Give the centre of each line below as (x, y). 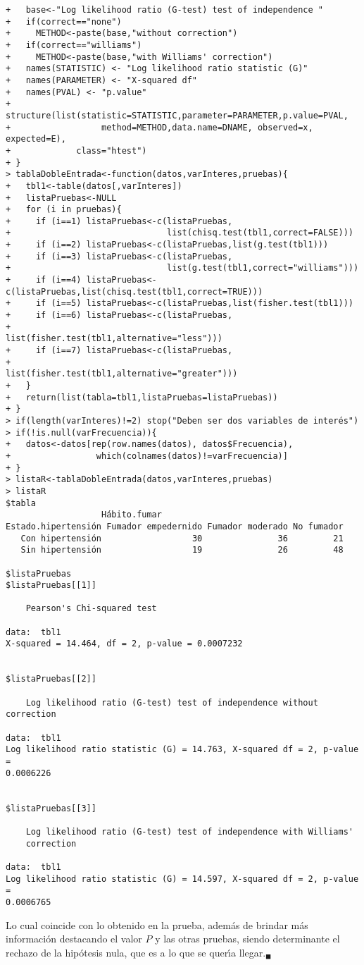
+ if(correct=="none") (64, 21)
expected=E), (36, 139)
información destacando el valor (74, 939)
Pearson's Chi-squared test (91, 609)
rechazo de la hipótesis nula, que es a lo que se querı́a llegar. (136, 952)
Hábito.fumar (132, 515)
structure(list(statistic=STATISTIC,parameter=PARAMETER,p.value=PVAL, (177, 115)
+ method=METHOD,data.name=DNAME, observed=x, (159, 127)
